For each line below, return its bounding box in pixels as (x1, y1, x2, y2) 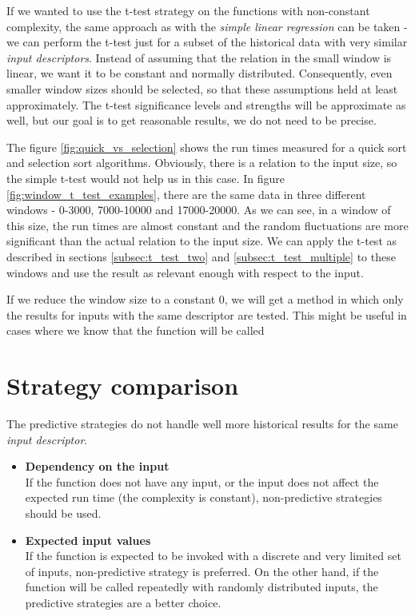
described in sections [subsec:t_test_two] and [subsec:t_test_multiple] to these (6, 248, 396, 264)
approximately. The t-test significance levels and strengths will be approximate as (6, 96, 406, 113)
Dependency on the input (25, 458, 170, 475)
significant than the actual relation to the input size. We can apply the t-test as (6, 232, 397, 249)
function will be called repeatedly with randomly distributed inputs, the (25, 578, 378, 595)
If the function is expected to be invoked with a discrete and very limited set (25, 547, 401, 564)
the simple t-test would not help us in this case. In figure (6, 169, 285, 186)
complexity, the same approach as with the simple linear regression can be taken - (6, 18, 408, 34)
